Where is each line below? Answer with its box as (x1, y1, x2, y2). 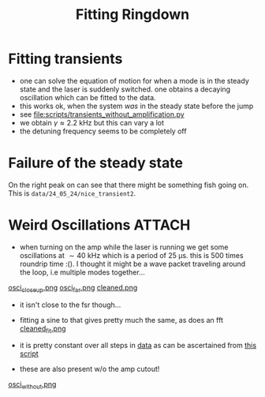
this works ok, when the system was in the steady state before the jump (19, 101, 254, 110)
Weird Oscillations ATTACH (8, 216, 191, 234)
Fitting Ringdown (75, 6, 190, 24)
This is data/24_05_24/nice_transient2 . (8, 188, 136, 198)
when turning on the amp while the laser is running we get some (19, 242, 229, 252)
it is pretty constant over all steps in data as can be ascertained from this (19, 341, 257, 350)
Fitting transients (8, 50, 123, 68)
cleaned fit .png (19, 324, 66, 335)
